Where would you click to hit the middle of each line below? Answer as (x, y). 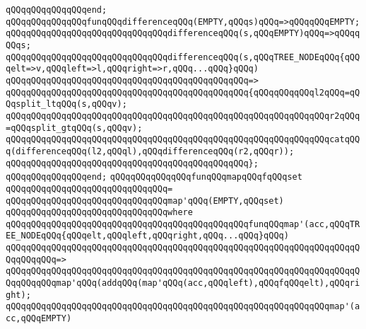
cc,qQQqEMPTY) (39, 319)
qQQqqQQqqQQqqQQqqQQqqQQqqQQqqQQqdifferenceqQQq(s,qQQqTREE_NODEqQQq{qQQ (183, 57)
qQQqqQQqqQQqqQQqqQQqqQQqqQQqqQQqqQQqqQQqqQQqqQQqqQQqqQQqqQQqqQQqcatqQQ (183, 140)
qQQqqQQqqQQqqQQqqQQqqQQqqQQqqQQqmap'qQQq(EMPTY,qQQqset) (145, 201)
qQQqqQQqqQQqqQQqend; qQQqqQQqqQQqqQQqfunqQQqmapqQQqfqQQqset (154, 177)
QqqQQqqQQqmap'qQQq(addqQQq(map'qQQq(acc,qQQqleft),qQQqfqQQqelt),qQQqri (183, 283)
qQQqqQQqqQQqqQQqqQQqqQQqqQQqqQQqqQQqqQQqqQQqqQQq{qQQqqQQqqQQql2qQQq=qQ (183, 92)
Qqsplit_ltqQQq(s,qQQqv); (66, 104)
